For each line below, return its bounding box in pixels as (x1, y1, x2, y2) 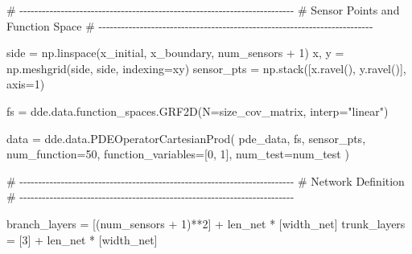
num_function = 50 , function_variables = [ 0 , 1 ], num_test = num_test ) (6, 145, 349, 162)
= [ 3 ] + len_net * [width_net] (6, 231, 158, 248)
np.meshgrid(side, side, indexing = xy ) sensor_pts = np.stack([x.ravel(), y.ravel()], (6, 59, 406, 76)
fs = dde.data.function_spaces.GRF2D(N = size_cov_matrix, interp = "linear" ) (6, 102, 389, 119)
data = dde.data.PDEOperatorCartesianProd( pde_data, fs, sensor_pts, (6, 129, 366, 146)
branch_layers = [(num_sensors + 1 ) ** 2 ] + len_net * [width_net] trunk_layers (6, 215, 406, 231)
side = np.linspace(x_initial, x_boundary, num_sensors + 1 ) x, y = (6, 44, 344, 61)
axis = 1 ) (6, 76, 45, 92)
